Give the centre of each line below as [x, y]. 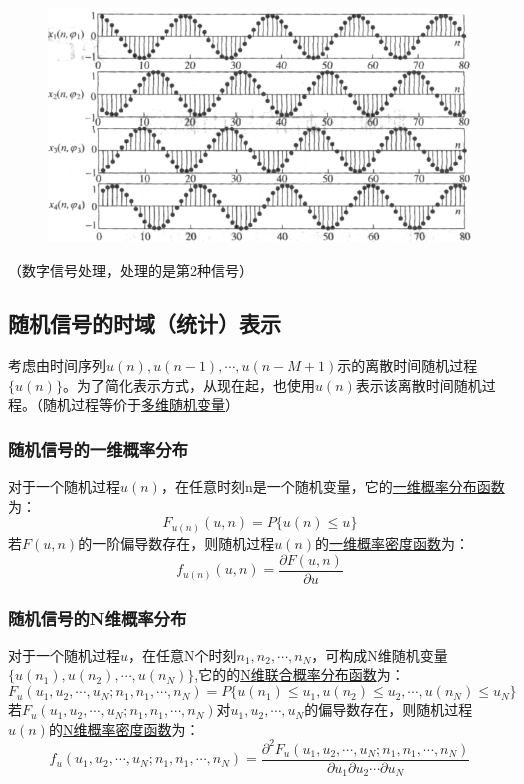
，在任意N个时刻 [182, 654]
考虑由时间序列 [57, 365]
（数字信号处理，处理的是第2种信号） [130, 269]
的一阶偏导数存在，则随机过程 [176, 543]
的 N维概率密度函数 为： [124, 728]
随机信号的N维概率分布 [97, 617]
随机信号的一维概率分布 [98, 449]
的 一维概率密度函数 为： [392, 543]
